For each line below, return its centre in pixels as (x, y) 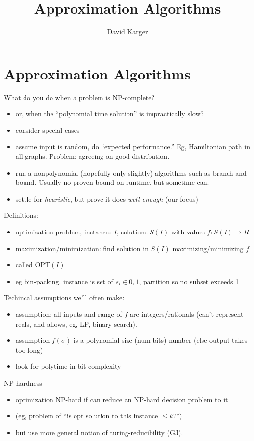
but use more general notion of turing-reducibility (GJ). (99, 432)
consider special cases (48, 130)
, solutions (132, 232)
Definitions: (21, 215)
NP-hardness (23, 382)
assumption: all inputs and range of (69, 314)
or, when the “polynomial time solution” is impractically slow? (110, 114)
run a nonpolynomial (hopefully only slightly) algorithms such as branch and (131, 172)
